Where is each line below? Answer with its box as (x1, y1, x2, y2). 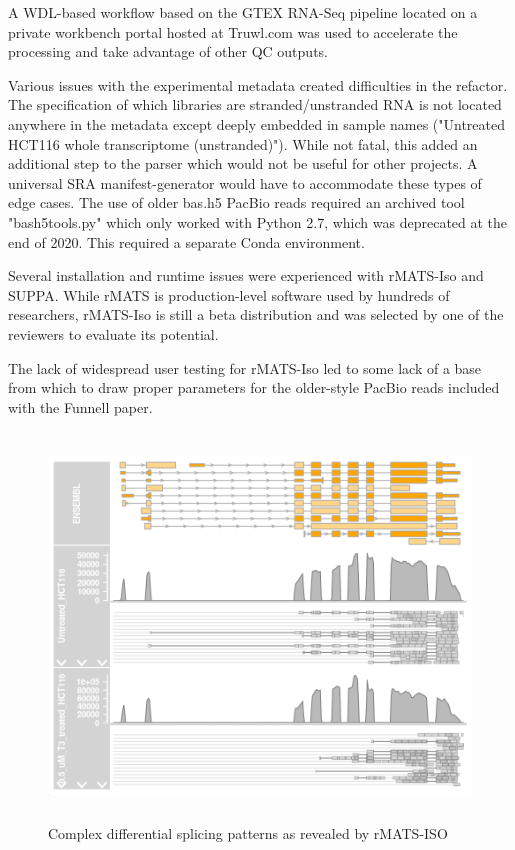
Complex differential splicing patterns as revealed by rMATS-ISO (48, 823, 448, 844)
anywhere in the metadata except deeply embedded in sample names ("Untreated (8, 113, 505, 134)
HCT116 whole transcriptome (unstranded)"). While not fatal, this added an (8, 133, 478, 154)
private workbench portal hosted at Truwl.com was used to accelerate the (8, 21, 458, 42)
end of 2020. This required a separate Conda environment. (8, 231, 365, 252)
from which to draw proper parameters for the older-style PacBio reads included (8, 377, 500, 398)
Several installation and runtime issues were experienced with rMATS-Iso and (8, 265, 484, 286)
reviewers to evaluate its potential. (8, 323, 219, 344)
